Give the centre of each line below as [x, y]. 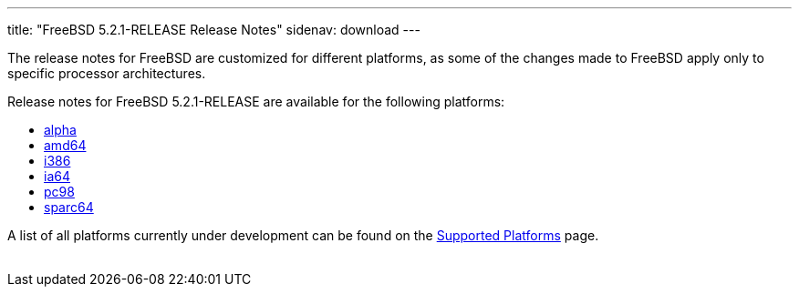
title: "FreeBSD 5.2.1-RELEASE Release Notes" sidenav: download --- [214, 30]
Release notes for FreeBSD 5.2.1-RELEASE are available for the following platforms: [256, 101]
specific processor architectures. [107, 73]
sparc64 [69, 207]
